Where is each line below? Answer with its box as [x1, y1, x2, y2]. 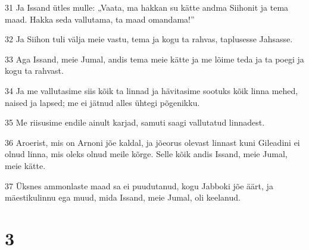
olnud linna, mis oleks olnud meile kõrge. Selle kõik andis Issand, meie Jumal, [5, 148, 288, 160]
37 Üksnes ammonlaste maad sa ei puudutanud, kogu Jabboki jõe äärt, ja [5, 179, 273, 192]
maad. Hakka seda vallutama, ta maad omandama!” [5, 12, 195, 25]
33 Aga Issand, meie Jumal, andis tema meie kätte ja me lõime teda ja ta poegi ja [5, 52, 304, 65]
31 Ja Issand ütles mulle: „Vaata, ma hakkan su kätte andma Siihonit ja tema [5, 1, 289, 13]
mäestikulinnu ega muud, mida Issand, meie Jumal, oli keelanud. [5, 191, 241, 204]
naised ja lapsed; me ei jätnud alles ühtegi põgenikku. [5, 96, 200, 108]
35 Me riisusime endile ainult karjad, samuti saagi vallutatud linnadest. [5, 116, 265, 129]
